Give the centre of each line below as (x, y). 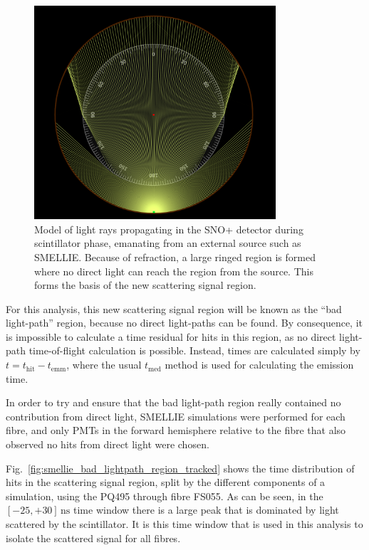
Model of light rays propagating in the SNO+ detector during (169, 229)
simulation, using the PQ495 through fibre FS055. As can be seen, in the (165, 496)
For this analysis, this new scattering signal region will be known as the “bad (174, 308)
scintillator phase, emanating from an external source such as (168, 243)
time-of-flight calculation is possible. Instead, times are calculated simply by (194, 350)
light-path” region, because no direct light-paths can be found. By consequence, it (184, 323)
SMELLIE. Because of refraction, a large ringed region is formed (175, 257)
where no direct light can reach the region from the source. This (174, 271)
